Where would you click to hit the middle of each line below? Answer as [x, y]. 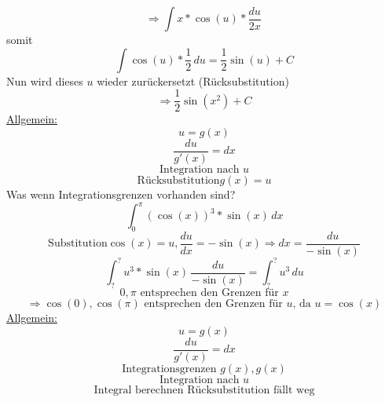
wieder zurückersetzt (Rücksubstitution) [193, 80]
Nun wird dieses [45, 80]
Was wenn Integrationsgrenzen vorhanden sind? [121, 194]
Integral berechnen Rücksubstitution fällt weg [204, 390]
